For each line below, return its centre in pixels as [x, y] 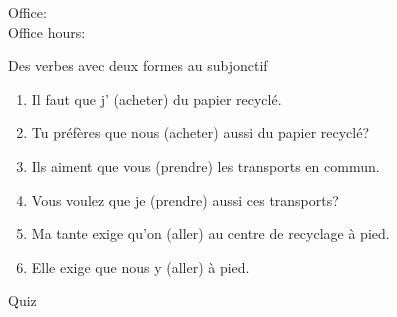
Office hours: [47, 31]
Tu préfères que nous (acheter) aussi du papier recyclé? [200, 132]
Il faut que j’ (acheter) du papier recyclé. [156, 98]
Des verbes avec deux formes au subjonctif [138, 65]
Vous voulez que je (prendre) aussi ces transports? [185, 199]
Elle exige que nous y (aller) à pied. [140, 266]
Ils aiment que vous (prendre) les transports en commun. [205, 165]
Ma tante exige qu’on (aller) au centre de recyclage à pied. [210, 233]
